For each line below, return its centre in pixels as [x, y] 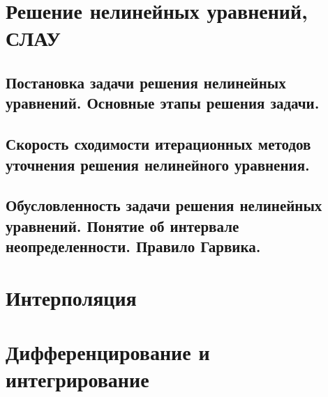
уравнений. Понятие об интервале [122, 225]
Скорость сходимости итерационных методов [158, 144]
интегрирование [77, 379]
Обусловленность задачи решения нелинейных [164, 205]
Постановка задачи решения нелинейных [146, 82]
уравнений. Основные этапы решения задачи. [163, 103]
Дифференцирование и [108, 352]
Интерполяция [71, 297]
